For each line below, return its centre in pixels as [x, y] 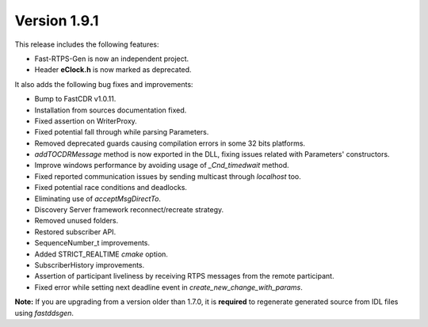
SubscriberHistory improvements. [90, 264]
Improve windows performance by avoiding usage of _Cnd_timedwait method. [162, 165]
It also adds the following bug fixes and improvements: [104, 84]
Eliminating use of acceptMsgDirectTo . [98, 199]
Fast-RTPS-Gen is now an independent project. [112, 59]
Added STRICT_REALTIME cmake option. [101, 254]
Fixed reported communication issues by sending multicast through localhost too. [168, 176]
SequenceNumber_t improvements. [92, 243]
